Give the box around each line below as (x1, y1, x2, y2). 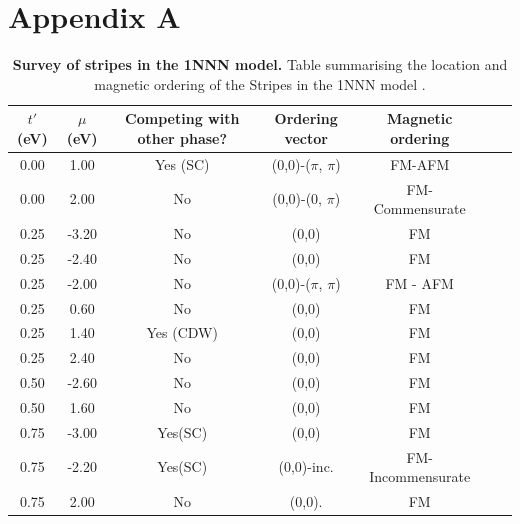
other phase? (137, 127, 228, 148)
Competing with (125, 108, 240, 129)
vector (284, 127, 328, 148)
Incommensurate (369, 466, 471, 487)
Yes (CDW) (146, 322, 218, 343)
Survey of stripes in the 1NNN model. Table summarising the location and (12, 54, 508, 75)
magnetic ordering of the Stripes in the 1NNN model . (94, 73, 426, 94)
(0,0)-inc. (278, 456, 334, 477)
